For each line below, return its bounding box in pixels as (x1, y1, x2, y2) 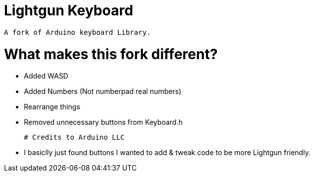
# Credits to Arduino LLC (24, 133, 125, 142)
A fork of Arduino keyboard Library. (4, 28, 151, 36)
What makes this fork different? (4, 45, 218, 63)
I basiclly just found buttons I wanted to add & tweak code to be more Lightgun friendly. (24, 148, 311, 157)
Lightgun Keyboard (4, 2, 133, 19)
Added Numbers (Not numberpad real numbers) (24, 87, 182, 96)
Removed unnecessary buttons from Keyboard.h (24, 118, 183, 127)
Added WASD (24, 72, 69, 81)
